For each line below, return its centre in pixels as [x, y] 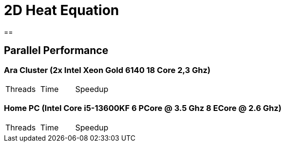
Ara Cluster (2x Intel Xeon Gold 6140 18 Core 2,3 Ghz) [107, 70]
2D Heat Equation [62, 10]
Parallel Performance [56, 51]
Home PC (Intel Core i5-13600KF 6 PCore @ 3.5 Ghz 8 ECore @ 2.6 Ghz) [143, 108]
